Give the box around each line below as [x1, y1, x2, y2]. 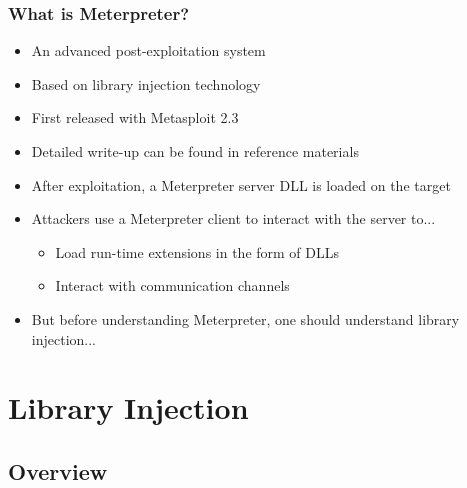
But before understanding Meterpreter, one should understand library [31, 308, 460, 329]
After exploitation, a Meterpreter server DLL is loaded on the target [31, 174, 451, 195]
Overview [8, 455, 108, 486]
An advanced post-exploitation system [31, 40, 266, 61]
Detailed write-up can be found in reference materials [31, 141, 359, 161]
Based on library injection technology [31, 73, 261, 94]
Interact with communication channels [55, 275, 290, 296]
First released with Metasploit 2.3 [31, 107, 239, 128]
